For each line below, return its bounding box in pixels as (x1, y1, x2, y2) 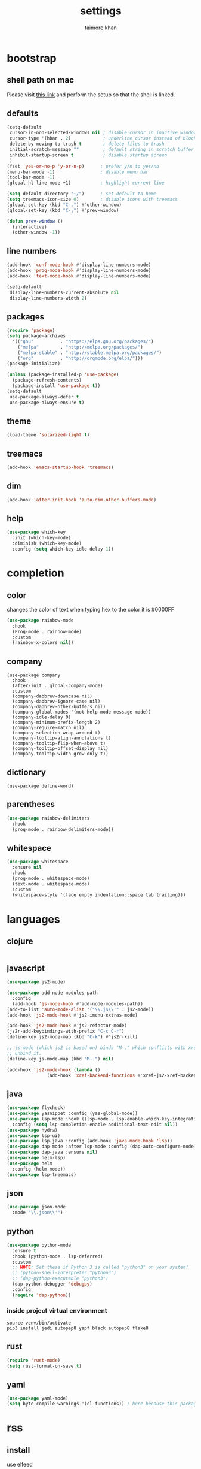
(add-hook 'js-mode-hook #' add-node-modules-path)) (12, 1001, 144, 1007)
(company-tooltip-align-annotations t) (12, 735, 112, 741)
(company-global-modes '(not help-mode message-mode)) (12, 709, 151, 715)
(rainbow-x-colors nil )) (12, 640, 74, 646)
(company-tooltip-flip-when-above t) (12, 740, 106, 746)
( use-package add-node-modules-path (7, 990, 98, 996)
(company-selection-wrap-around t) (12, 730, 101, 736)
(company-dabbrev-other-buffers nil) (12, 704, 106, 710)
